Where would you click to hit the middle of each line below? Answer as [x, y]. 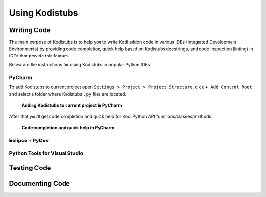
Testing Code [30, 168]
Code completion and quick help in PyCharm [68, 127]
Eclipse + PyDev [29, 140]
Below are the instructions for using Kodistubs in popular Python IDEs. [80, 65]
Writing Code [30, 30]
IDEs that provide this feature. [39, 56]
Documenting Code [40, 183]
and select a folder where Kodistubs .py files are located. [68, 94]
